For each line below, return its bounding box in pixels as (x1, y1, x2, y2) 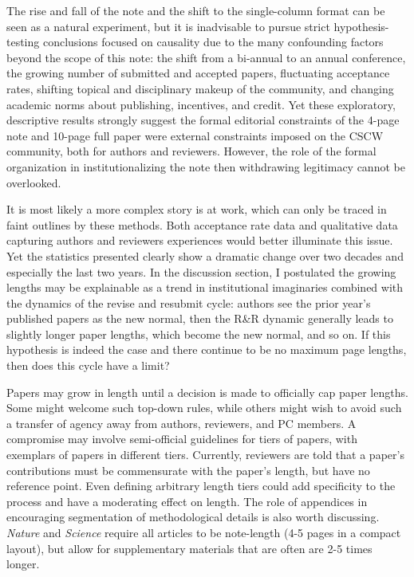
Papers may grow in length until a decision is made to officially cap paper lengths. (6, 383, 408, 400)
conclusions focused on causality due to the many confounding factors (42, 33, 384, 50)
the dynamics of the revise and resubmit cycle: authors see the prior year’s (6, 294, 371, 311)
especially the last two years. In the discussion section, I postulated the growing (6, 263, 396, 280)
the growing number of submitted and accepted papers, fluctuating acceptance (6, 65, 390, 81)
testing (6, 33, 40, 50)
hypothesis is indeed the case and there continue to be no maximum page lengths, (6, 341, 407, 358)
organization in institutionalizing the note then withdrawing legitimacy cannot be (6, 158, 405, 175)
